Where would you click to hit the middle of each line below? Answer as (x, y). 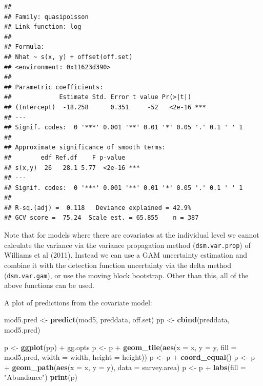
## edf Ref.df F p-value (65, 157)
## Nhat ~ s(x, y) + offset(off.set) (68, 57)
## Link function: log (43, 27)
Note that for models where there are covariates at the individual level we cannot (132, 235)
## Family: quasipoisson (46, 17)
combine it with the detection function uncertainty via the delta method (118, 265)
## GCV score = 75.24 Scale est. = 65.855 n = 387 (102, 218)
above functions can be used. (49, 285)
